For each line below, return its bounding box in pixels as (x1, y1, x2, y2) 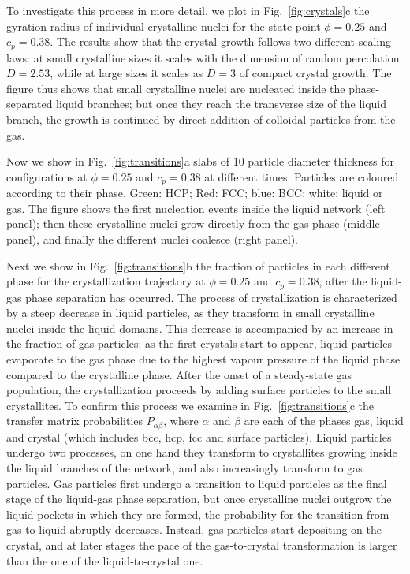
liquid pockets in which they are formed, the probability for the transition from (6, 505, 389, 522)
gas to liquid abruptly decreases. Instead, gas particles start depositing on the (6, 521, 382, 538)
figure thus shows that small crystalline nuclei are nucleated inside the (6, 80, 345, 96)
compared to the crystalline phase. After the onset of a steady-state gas (6, 366, 352, 382)
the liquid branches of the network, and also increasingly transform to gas (6, 460, 363, 476)
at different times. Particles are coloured (204, 168, 399, 184)
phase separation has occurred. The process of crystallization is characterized (25, 289, 397, 305)
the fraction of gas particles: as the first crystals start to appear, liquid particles (6, 335, 392, 352)
